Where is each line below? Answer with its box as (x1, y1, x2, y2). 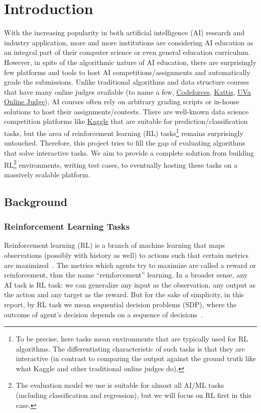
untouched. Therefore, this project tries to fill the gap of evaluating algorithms (4, 137, 245, 148)
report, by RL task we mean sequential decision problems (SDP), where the (4, 299, 237, 309)
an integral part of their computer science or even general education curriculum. (4, 47, 250, 57)
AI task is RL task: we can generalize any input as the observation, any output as (4, 279, 256, 290)
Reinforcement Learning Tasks (4, 220, 130, 233)
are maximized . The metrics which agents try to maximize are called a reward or (4, 259, 256, 270)
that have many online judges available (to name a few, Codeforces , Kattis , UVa (4, 86, 251, 97)
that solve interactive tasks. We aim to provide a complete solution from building (4, 147, 254, 158)
